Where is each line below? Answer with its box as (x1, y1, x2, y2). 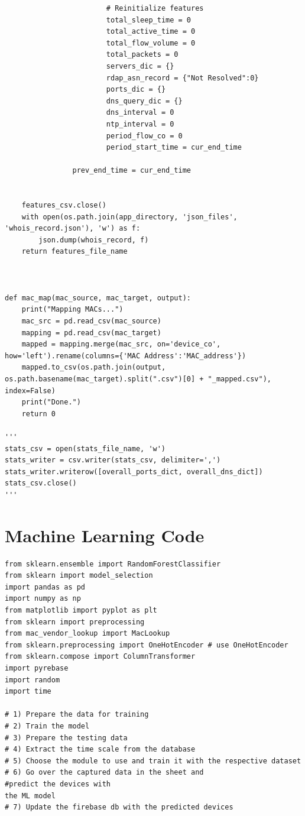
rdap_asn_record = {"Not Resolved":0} (106, 73, 259, 82)
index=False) (5, 386, 56, 395)
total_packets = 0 (106, 50, 179, 59)
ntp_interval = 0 (106, 119, 174, 128)
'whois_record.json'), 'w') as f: (5, 224, 141, 233)
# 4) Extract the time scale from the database (5, 745, 196, 754)
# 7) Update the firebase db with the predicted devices (5, 803, 233, 812)
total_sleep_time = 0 (106, 15, 191, 24)
